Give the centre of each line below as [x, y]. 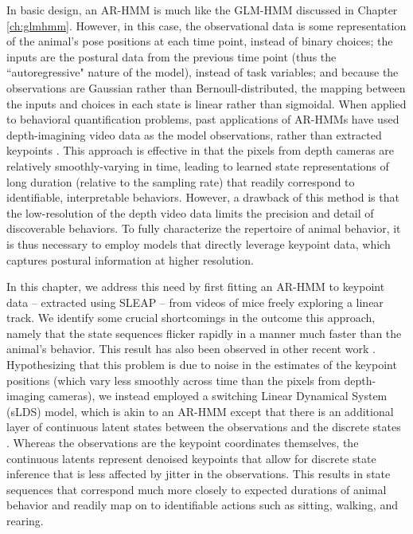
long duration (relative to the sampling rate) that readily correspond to [181, 181]
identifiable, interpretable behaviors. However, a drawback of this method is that [203, 197]
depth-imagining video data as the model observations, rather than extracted [194, 134]
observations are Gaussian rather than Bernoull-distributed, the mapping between [206, 87]
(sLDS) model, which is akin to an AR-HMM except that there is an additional [200, 411]
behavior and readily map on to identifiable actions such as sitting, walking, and [202, 505]
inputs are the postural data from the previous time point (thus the [171, 56]
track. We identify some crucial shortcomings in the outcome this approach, [191, 318]
